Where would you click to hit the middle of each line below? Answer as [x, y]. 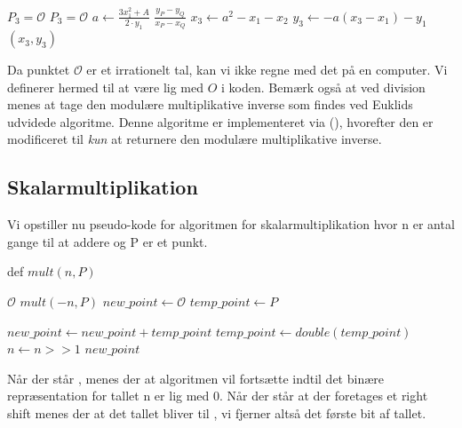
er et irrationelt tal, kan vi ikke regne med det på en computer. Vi [267, 70]
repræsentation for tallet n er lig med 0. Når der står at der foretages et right [218, 396]
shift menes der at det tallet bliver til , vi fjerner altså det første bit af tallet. [217, 413]
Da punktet [39, 70]
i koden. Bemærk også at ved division [323, 87]
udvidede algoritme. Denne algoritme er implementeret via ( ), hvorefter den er [220, 121]
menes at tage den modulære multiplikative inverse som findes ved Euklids [210, 104]
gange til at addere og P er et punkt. [108, 241]
